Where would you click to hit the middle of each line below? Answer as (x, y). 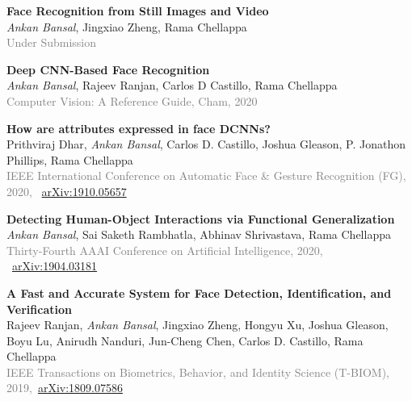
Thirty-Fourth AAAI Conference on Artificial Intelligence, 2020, (165, 250)
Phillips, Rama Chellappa (70, 159)
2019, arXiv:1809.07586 (65, 388)
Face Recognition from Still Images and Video (138, 10)
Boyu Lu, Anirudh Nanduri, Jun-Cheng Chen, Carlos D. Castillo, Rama (185, 340)
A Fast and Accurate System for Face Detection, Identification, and (199, 292)
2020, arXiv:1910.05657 (67, 191)
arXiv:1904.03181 (55, 266)
